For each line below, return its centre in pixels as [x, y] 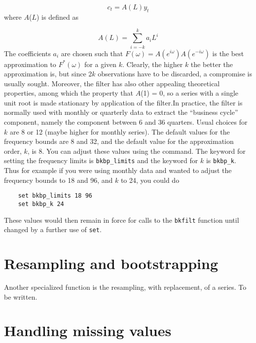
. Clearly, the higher [153, 64]
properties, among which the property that [69, 93]
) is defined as [57, 17]
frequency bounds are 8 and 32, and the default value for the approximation [119, 141]
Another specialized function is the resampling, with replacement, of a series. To [125, 287]
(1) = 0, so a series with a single [190, 93]
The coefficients [27, 53]
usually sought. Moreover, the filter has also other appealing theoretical [112, 83]
